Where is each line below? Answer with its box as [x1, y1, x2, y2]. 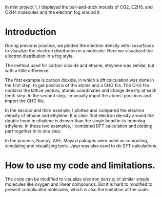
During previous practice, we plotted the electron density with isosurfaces [5, 43, 154, 48]
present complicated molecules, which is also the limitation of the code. [5, 186, 149, 192]
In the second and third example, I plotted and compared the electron [5, 107, 145, 113]
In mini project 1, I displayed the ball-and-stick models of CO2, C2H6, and [5, 4, 153, 10]
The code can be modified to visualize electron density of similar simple [5, 176, 150, 182]
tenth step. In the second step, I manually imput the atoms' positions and [5, 92, 151, 98]
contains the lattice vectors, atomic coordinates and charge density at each [5, 88, 157, 93]
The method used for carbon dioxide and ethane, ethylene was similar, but [5, 62, 155, 68]
